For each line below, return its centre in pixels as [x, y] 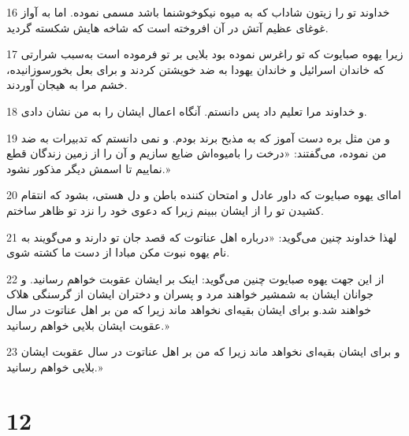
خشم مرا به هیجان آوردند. [67, 85]
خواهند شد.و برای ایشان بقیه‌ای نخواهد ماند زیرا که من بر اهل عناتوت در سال [189, 309]
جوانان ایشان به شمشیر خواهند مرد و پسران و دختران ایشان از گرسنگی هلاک [190, 294]
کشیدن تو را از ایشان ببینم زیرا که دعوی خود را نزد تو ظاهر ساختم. [165, 210]
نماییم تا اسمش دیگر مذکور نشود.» [89, 168]
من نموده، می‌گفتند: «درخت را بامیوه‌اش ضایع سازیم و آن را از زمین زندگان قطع [197, 153]
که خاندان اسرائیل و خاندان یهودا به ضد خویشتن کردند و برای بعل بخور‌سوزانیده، [195, 69]
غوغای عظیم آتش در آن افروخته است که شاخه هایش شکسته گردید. [167, 27]
